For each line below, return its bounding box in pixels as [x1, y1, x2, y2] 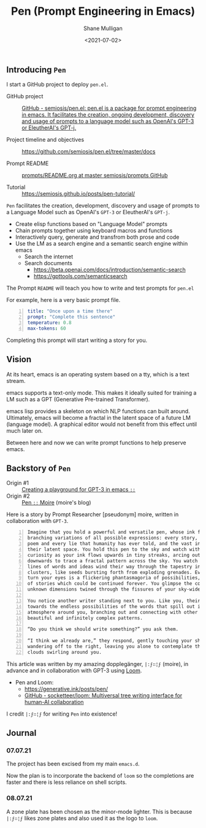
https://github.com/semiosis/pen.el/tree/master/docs [21, 148, 156, 155]
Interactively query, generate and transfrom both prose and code [15, 233, 180, 241]
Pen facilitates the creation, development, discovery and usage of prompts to [6, 202, 200, 209]
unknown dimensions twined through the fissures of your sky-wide [27, 586, 201, 593]
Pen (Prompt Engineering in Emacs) [11, 4, 195, 18]
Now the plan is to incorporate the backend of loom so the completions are [6, 772, 194, 780]
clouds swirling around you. [27, 649, 102, 655]
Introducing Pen [6, 64, 66, 75]
